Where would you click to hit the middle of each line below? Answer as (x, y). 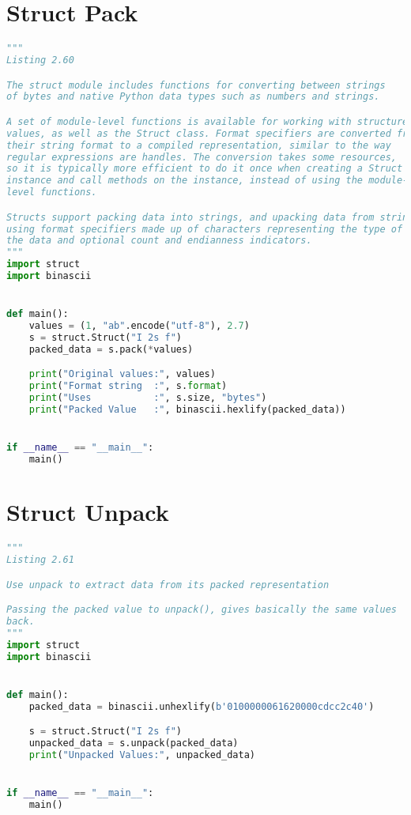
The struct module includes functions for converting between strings (196, 85)
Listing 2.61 (40, 560)
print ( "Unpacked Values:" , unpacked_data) (142, 755)
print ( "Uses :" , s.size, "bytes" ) (148, 398)
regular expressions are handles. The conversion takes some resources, (202, 157)
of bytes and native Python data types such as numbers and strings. (193, 97)
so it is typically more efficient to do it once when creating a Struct (205, 169)
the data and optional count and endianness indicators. (159, 241)
